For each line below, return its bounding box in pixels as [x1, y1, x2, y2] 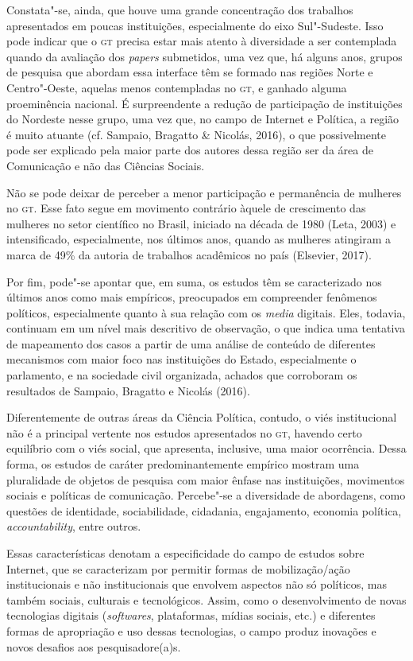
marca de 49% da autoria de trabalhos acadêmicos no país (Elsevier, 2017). [6, 246, 372, 262]
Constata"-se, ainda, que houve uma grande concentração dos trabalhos [6, 2, 353, 17]
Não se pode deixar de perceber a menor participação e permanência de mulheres [6, 184, 402, 200]
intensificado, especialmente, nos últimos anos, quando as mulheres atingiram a [6, 231, 391, 247]
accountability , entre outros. [6, 518, 141, 535]
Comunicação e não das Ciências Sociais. [6, 157, 205, 173]
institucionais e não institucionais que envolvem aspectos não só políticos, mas [6, 576, 387, 593]
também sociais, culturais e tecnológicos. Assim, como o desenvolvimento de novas [6, 591, 407, 608]
